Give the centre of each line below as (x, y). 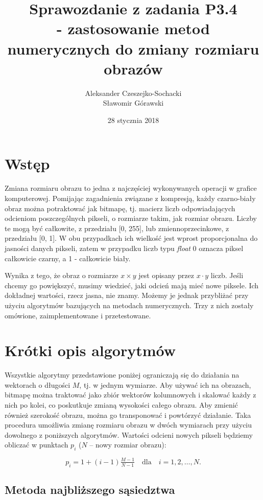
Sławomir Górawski (133, 103)
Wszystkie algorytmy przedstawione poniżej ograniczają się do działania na (122, 375)
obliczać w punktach (37, 445)
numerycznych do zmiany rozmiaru (133, 48)
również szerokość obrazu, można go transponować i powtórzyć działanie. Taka (128, 415)
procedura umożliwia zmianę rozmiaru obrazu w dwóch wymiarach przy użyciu (128, 425)
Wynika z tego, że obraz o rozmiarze (62, 275)
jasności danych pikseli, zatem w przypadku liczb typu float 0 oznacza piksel (124, 248)
